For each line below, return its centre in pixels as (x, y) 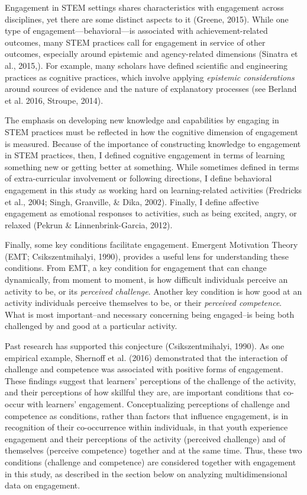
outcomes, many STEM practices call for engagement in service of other (135, 42)
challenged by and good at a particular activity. (91, 326)
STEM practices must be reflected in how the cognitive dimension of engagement (151, 131)
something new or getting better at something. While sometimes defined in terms (152, 166)
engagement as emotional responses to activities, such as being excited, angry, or (151, 213)
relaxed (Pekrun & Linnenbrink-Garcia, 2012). (89, 224)
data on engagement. (43, 485)
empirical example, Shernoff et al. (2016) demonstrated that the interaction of (146, 357)
